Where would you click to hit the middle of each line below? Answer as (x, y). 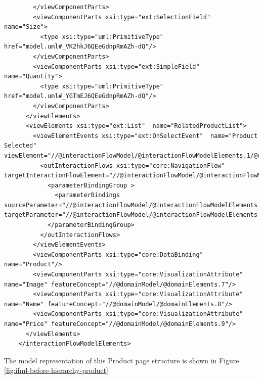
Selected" (20, 146)
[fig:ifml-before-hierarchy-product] (56, 370)
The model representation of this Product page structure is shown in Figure (122, 360)
